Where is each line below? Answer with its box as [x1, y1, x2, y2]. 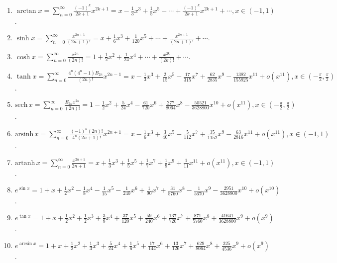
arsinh [14, 131, 34, 138]
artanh [14, 159, 35, 167]
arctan [16, 7, 36, 14]
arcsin [19, 241, 32, 247]
